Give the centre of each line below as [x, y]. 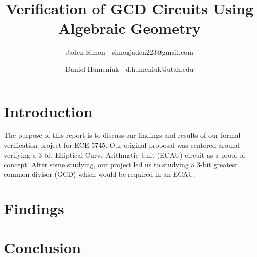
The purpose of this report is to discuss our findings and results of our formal [122, 135]
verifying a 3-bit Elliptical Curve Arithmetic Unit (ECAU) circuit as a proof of [125, 154]
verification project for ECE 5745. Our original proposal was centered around [122, 145]
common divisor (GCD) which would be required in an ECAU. [100, 174]
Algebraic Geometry [129, 28]
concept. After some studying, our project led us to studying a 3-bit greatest [121, 164]
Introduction [48, 111]
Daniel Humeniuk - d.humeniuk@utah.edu [129, 68]
